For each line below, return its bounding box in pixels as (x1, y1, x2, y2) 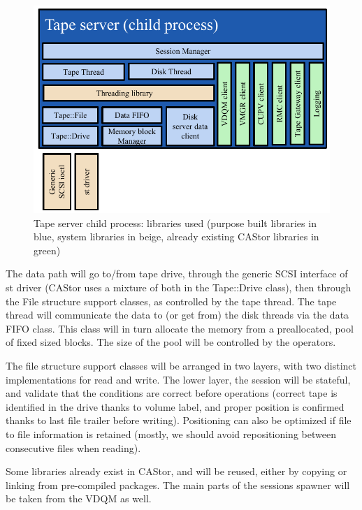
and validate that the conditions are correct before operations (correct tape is (6, 386, 338, 400)
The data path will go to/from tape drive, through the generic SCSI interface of (6, 266, 348, 281)
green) (34, 242, 61, 257)
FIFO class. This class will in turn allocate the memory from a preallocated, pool (6, 321, 354, 335)
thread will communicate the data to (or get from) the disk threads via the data (6, 307, 349, 322)
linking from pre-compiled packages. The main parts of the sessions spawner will (6, 477, 350, 492)
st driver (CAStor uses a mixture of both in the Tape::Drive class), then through (6, 279, 352, 294)
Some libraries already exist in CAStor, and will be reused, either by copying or (6, 464, 347, 479)
